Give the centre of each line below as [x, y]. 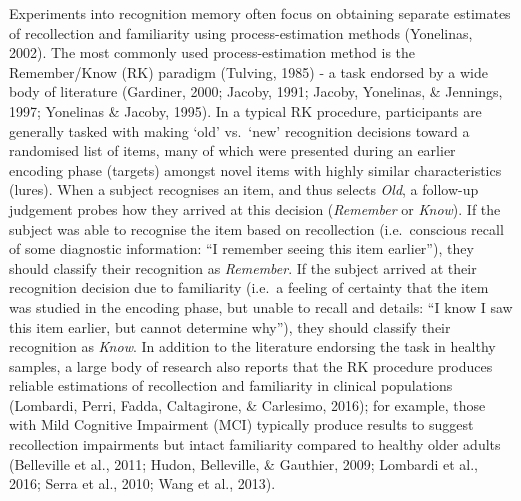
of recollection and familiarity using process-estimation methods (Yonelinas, [241, 32]
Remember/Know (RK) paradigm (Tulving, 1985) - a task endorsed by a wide [248, 71]
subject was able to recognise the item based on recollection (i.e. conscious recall [256, 228]
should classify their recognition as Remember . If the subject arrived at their [243, 267]
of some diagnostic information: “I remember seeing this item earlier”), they [241, 248]
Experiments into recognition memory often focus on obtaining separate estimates [260, 13]
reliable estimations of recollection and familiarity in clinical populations [231, 385]
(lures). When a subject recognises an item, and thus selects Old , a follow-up [244, 189]
